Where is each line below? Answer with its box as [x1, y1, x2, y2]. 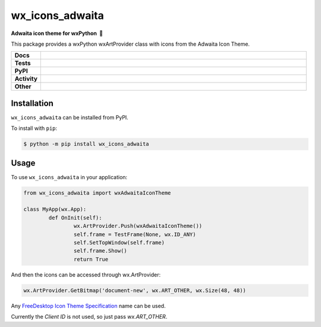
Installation [11, 98, 53, 108]
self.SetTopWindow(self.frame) [73, 239, 165, 246]
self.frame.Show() [73, 247, 127, 255]
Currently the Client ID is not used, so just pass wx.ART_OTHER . [11, 313, 168, 320]
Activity [14, 75, 38, 83]
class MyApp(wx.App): [23, 206, 87, 213]
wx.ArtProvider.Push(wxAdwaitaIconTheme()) [73, 223, 203, 230]
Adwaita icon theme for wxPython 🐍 [11, 30, 103, 37]
